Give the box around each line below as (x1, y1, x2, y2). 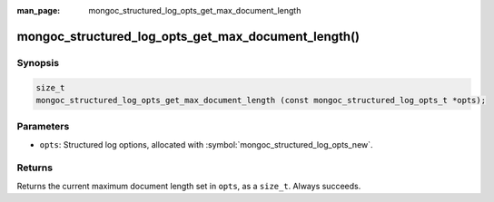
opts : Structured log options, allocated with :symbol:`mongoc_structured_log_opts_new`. (39, 139, 373, 149)
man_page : (16, 5, 61, 15)
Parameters (16, 120, 70, 133)
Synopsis (16, 56, 59, 69)
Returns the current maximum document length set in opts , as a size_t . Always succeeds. (16, 180, 361, 191)
